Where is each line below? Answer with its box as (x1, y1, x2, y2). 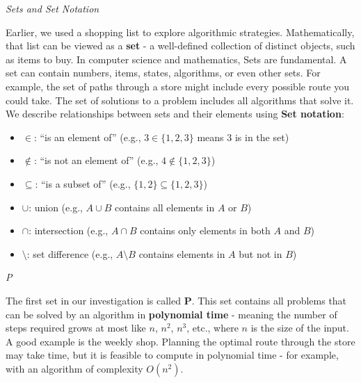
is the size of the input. (250, 320, 349, 335)
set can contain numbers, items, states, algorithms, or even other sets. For (6, 65, 321, 80)
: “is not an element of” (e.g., (33, 153, 159, 168)
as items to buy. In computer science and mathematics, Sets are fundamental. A (6, 51, 347, 66)
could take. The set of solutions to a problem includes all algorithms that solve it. (6, 92, 354, 107)
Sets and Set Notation (6, 1, 99, 15)
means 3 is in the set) (197, 129, 289, 144)
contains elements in (138, 246, 225, 261)
